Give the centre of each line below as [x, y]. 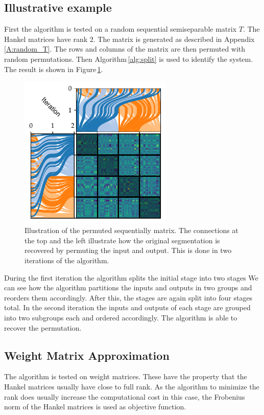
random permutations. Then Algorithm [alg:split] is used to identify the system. [129, 59]
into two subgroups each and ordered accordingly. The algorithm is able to [121, 317]
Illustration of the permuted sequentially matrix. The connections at [131, 230]
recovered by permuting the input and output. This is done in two [128, 250]
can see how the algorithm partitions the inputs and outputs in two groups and [128, 287]
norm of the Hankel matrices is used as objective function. [95, 407]
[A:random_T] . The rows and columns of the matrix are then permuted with [125, 49]
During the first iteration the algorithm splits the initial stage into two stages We [131, 277]
